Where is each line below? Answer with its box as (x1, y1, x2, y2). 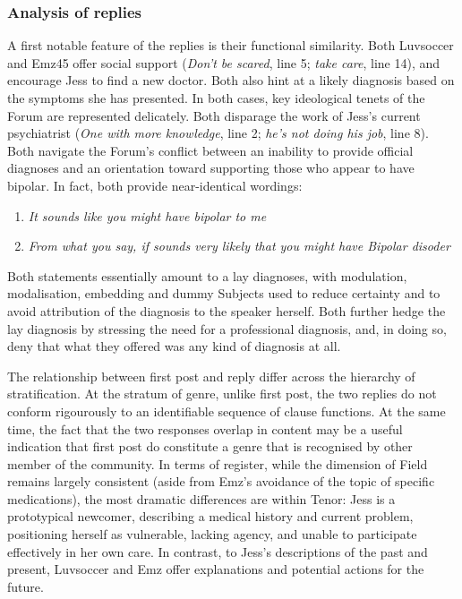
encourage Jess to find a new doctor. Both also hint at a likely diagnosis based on (7, 71, 455, 90)
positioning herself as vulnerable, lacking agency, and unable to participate (7, 525, 417, 543)
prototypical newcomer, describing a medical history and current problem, (7, 507, 414, 526)
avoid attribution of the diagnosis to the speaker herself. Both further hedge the (7, 301, 446, 320)
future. (7, 577, 44, 595)
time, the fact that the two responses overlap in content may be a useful (7, 419, 403, 438)
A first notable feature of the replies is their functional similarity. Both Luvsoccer (7, 36, 454, 55)
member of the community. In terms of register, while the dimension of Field (7, 454, 428, 473)
